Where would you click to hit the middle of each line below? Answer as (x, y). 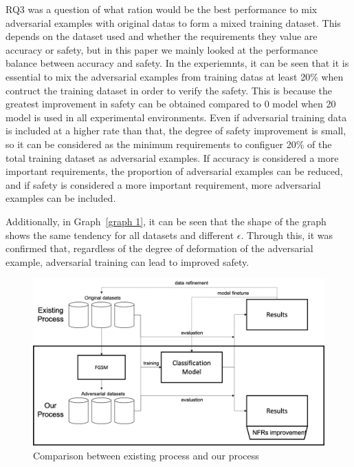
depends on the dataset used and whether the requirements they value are (162, 36)
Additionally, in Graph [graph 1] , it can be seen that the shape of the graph (166, 221)
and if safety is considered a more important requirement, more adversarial (163, 184)
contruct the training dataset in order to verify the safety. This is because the (169, 90)
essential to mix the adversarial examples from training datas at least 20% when (175, 76)
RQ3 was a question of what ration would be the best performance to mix (162, 9)
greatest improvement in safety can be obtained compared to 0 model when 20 (171, 104)
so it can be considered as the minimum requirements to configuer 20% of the (169, 144)
